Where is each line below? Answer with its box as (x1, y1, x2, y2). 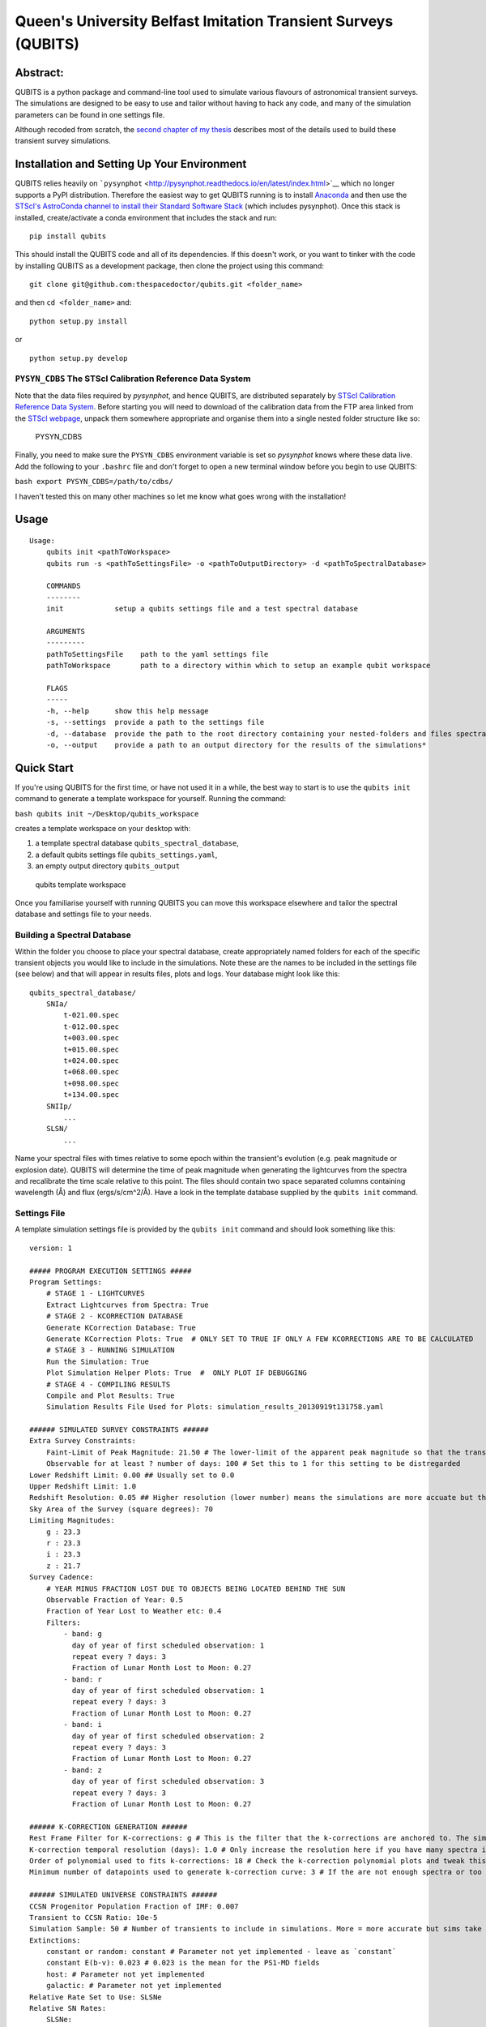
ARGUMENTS (45, 627, 85, 636)
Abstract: (15, 66, 64, 79)
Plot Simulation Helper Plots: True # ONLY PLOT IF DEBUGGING (45, 1369, 307, 1378)
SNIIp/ (45, 1101, 73, 1111)
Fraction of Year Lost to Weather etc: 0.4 (45, 1606, 222, 1616)
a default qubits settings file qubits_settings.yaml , (35, 850, 218, 859)
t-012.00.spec (63, 1022, 120, 1031)
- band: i (63, 1720, 103, 1729)
